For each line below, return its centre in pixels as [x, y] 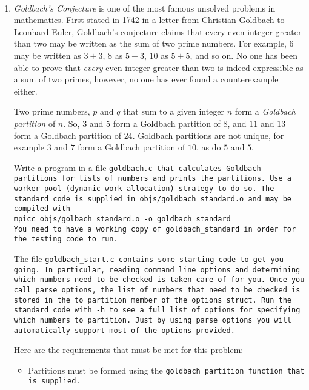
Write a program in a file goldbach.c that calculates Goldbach [137, 167]
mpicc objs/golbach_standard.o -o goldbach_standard [122, 219]
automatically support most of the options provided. [124, 330]
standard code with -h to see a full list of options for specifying [157, 310]
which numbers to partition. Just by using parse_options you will [152, 320]
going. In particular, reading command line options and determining [157, 270]
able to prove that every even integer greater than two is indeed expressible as [158, 67]
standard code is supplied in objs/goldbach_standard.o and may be [152, 199]
